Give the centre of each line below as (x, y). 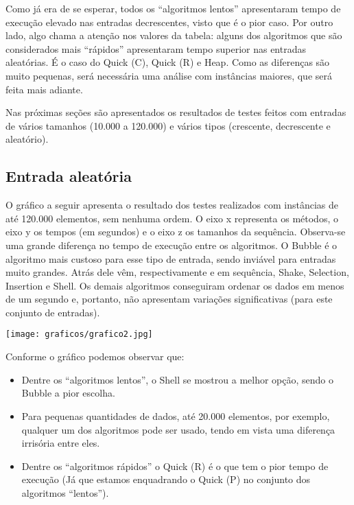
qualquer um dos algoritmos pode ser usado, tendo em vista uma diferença (178, 429)
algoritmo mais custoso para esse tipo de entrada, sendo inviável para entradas (171, 258)
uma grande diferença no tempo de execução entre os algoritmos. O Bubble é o (172, 245)
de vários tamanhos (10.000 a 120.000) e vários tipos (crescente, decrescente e (168, 125)
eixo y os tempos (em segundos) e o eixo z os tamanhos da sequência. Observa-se (176, 232)
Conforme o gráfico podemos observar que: (95, 356)
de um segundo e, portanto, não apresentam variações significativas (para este (169, 299)
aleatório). (27, 139)
